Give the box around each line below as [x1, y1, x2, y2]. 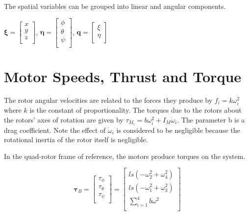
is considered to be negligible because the [116, 124, 240, 135]
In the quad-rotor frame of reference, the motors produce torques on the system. [4, 151, 246, 161]
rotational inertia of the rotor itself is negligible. [4, 134, 148, 145]
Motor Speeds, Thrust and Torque [4, 66, 242, 86]
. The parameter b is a [177, 114, 245, 124]
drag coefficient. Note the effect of [4, 124, 106, 135]
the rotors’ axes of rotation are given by [4, 114, 124, 124]
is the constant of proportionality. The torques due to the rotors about [29, 105, 242, 115]
